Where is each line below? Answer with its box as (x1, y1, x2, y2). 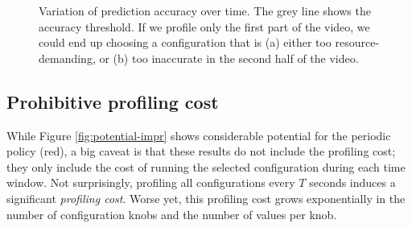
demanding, (39, 49, 96, 66)
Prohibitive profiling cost (6, 89, 219, 114)
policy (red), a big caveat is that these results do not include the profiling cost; (6, 143, 396, 160)
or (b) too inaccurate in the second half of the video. (99, 49, 359, 66)
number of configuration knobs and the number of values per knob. (6, 205, 337, 222)
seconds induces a (309, 174, 396, 191)
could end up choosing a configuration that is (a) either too (39, 34, 332, 51)
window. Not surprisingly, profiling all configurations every (6, 174, 295, 191)
